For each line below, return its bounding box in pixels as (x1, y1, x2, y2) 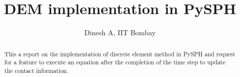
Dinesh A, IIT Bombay (84, 27, 156, 38)
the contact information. (4, 66, 69, 74)
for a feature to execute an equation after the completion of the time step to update (4, 58, 226, 66)
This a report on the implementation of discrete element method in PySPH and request (4, 49, 235, 58)
